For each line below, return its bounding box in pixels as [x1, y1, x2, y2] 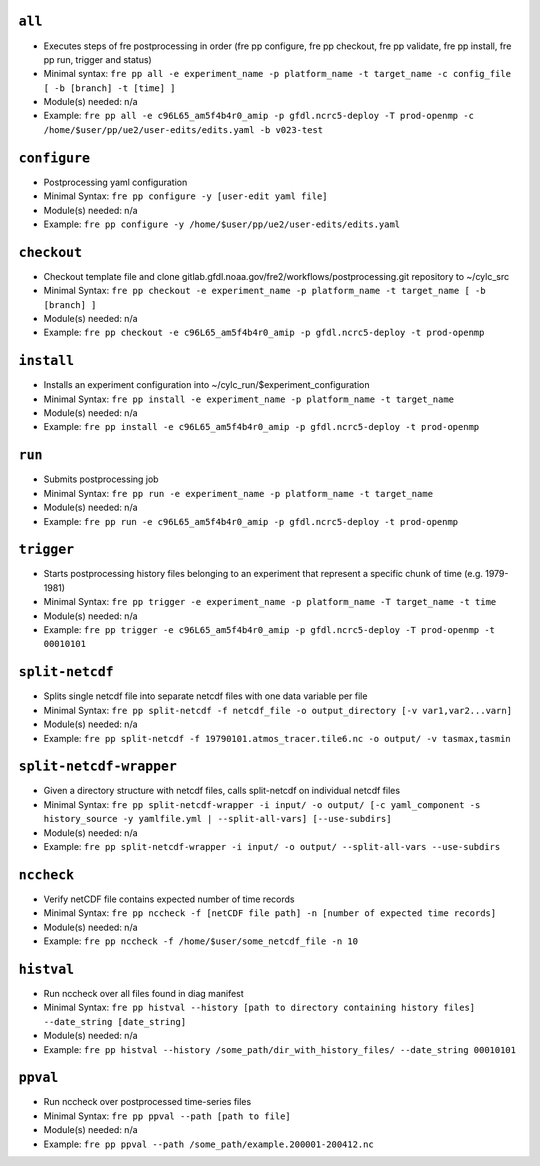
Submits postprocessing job [43, 473, 159, 485]
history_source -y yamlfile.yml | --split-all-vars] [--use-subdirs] [43, 813, 392, 825]
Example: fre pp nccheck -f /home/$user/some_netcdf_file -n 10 [43, 935, 359, 947]
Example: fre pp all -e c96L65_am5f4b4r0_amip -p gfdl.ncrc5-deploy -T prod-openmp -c [43, 110, 475, 122]
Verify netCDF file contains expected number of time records [43, 893, 295, 905]
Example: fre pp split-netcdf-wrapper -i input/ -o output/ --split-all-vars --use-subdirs [43, 840, 501, 852]
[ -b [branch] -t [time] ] [43, 82, 176, 94]
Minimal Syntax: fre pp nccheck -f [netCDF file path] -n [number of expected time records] [43, 907, 497, 919]
